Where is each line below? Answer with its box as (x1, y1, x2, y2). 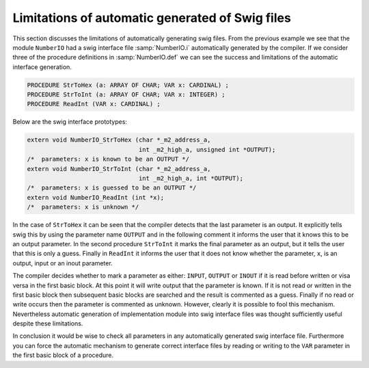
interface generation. (12, 62, 72, 71)
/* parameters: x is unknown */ (27, 203, 139, 211)
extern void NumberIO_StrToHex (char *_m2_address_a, (27, 136, 211, 144)
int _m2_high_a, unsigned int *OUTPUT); (138, 146, 276, 153)
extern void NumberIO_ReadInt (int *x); (27, 194, 164, 201)
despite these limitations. (12, 319, 83, 328)
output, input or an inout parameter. (12, 259, 113, 267)
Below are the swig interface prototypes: (12, 118, 128, 126)
